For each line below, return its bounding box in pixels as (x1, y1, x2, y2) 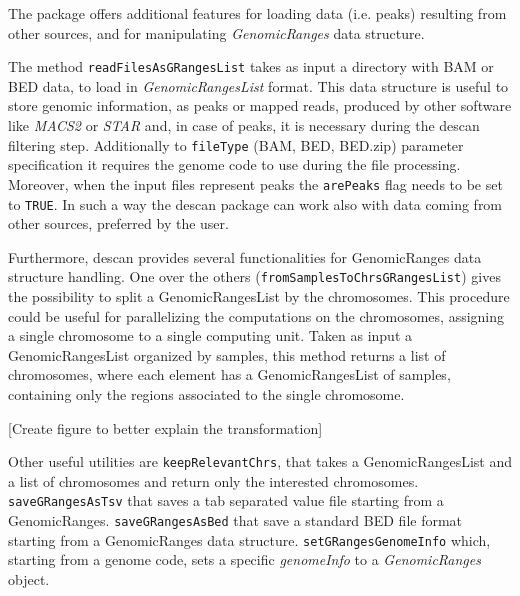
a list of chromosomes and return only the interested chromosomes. (8, 470, 419, 491)
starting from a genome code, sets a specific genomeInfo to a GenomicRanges (8, 549, 481, 570)
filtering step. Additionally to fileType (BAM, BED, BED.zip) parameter (8, 134, 464, 155)
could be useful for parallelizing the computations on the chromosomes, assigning (8, 305, 505, 326)
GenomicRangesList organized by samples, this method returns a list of (8, 344, 446, 365)
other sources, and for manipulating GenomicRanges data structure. (8, 22, 425, 43)
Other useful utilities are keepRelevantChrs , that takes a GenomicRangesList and (8, 451, 512, 472)
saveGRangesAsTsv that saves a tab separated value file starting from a (8, 490, 444, 511)
